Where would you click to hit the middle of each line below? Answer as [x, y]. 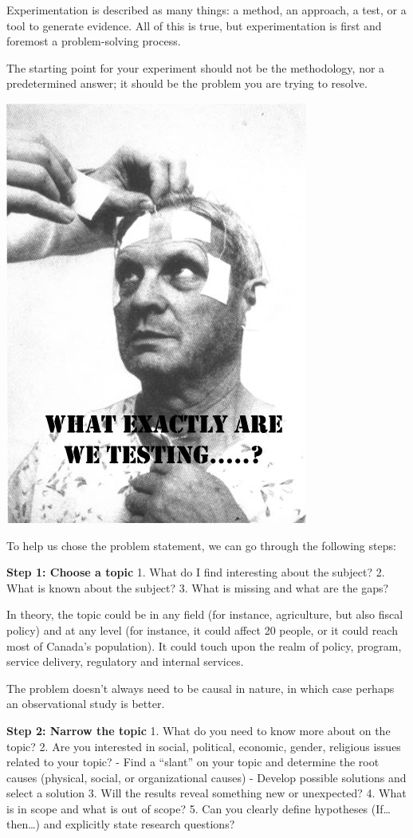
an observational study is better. [86, 704]
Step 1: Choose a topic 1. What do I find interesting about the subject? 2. [196, 572]
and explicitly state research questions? [139, 824]
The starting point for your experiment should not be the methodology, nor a [196, 67]
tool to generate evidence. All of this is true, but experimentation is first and [194, 25]
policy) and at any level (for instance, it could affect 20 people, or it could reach [202, 629]
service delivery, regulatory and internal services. [125, 661]
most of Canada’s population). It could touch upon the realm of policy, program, [204, 645]
